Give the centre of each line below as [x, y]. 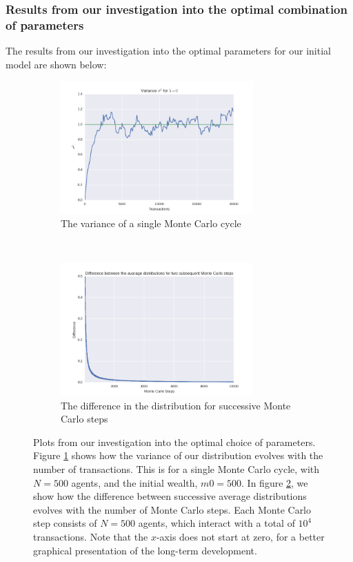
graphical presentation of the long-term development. [145, 550]
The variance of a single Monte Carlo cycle [151, 223]
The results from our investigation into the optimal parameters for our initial [168, 51]
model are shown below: [56, 64]
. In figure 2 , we [275, 482]
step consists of [65, 523]
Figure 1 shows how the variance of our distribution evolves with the [178, 455]
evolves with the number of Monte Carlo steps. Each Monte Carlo [172, 509]
